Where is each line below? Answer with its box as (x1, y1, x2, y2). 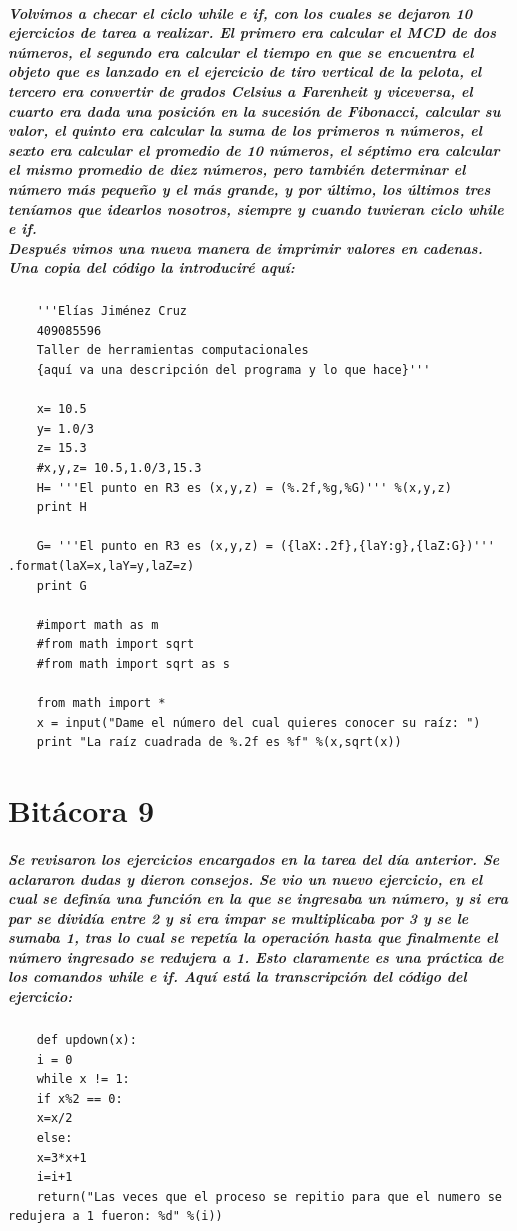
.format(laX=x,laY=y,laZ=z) (8, 559, 195, 573)
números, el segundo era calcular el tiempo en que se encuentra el (8, 41, 474, 62)
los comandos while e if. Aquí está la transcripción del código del (8, 966, 467, 987)
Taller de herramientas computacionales (36, 343, 309, 358)
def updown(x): (36, 1033, 137, 1048)
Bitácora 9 (8, 790, 155, 831)
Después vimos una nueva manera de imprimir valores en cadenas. (8, 237, 483, 258)
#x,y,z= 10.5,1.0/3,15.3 (36, 461, 202, 476)
